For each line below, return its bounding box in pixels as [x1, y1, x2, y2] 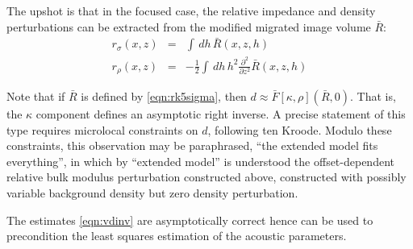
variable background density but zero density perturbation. [6, 184, 298, 201]
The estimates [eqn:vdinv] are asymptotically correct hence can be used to [6, 211, 373, 228]
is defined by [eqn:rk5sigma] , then [81, 88, 247, 104]
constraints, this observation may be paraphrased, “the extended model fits [6, 137, 378, 154]
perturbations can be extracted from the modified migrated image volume [6, 18, 371, 35]
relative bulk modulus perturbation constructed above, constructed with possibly [6, 168, 407, 185]
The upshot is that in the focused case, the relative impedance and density [6, 2, 376, 19]
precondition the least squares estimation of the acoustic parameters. [6, 227, 347, 244]
